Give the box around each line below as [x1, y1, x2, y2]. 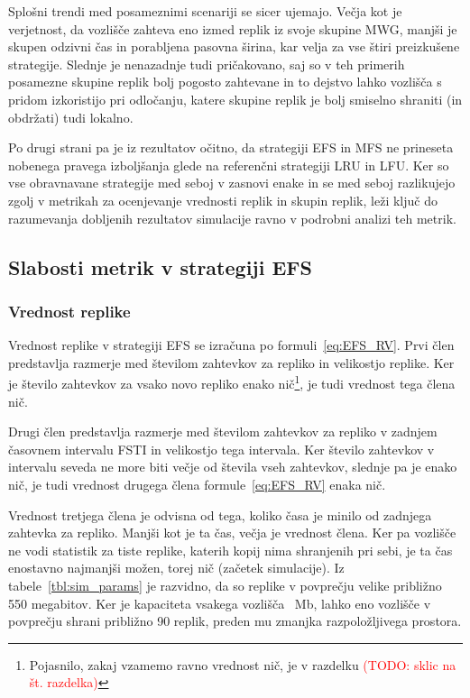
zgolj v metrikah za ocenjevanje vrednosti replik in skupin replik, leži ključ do [8, 190, 438, 209]
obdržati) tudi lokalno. [8, 107, 134, 126]
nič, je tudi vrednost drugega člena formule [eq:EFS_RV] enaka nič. [8, 474, 386, 493]
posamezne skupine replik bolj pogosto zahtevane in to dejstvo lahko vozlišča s [8, 72, 442, 91]
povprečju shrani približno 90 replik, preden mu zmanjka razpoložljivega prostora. [8, 611, 462, 630]
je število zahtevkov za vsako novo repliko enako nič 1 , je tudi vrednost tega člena [8, 372, 456, 392]
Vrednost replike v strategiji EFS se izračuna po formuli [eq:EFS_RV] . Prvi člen [8, 335, 455, 354]
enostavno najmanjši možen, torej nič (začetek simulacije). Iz [8, 558, 345, 577]
